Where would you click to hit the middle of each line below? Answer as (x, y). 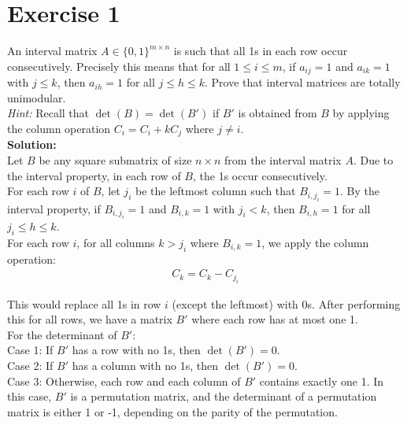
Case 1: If (30, 350)
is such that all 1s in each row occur (261, 51)
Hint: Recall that (48, 113)
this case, (30, 396)
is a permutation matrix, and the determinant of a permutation (224, 396)
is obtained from (277, 113)
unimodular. (37, 97)
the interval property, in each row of (94, 175)
